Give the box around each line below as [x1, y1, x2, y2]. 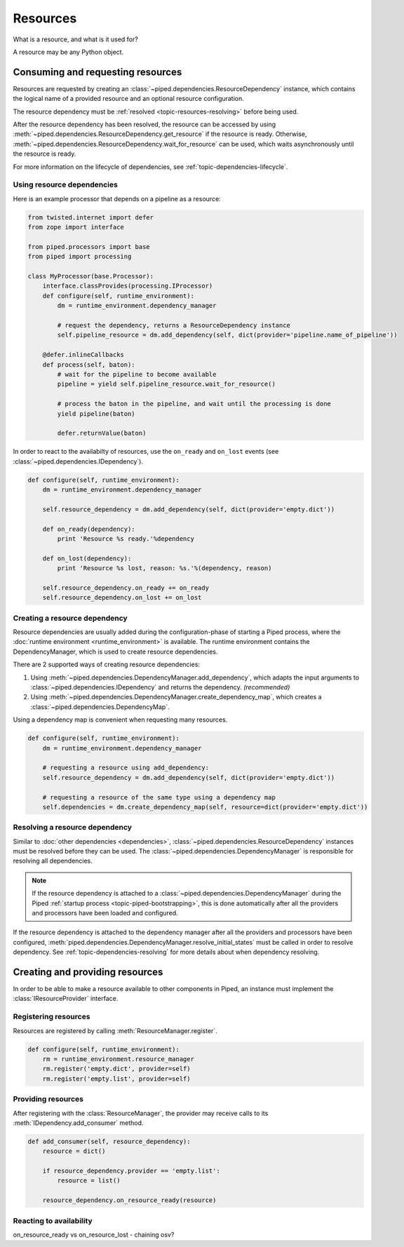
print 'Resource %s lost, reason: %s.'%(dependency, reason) [57, 565, 272, 572]
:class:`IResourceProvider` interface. [13, 995, 119, 1003]
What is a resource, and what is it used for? [13, 35, 138, 43]
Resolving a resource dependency [13, 823, 133, 833]
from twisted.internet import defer [27, 213, 154, 221]
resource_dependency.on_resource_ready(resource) [42, 1197, 217, 1204]
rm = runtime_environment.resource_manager [42, 1055, 194, 1063]
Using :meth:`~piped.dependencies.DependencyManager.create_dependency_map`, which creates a [30, 693, 322, 701]
